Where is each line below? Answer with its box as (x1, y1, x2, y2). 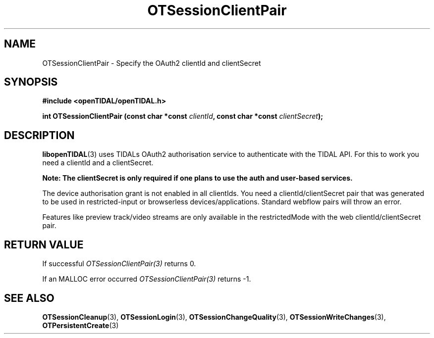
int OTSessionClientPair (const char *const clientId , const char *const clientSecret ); (42, 112, 324, 121)
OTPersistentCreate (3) (42, 321, 119, 330)
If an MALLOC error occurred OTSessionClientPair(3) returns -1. (42, 275, 251, 284)
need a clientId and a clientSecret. (42, 158, 154, 167)
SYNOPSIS (4, 76, 58, 89)
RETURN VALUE (4, 238, 84, 251)
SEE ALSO (4, 291, 54, 304)
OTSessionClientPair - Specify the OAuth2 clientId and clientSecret (42, 58, 261, 67)
